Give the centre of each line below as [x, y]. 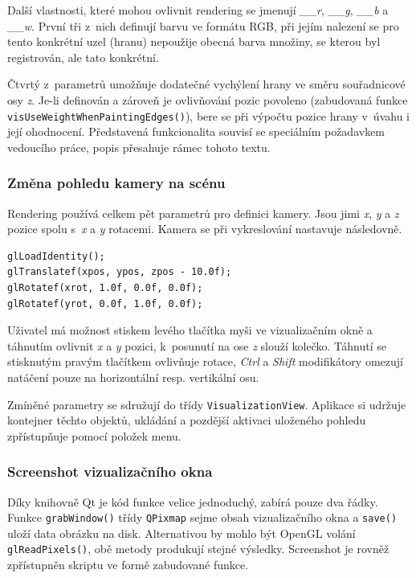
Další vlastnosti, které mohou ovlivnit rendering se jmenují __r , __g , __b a [198, 10]
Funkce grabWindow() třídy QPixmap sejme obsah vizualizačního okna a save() [202, 517]
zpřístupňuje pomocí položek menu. [94, 435]
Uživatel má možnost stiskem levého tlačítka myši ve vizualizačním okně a [190, 330]
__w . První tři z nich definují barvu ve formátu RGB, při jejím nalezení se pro [203, 25]
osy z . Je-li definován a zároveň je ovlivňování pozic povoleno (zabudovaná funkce [208, 99]
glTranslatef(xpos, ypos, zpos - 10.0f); [120, 272]
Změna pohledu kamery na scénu [116, 183]
